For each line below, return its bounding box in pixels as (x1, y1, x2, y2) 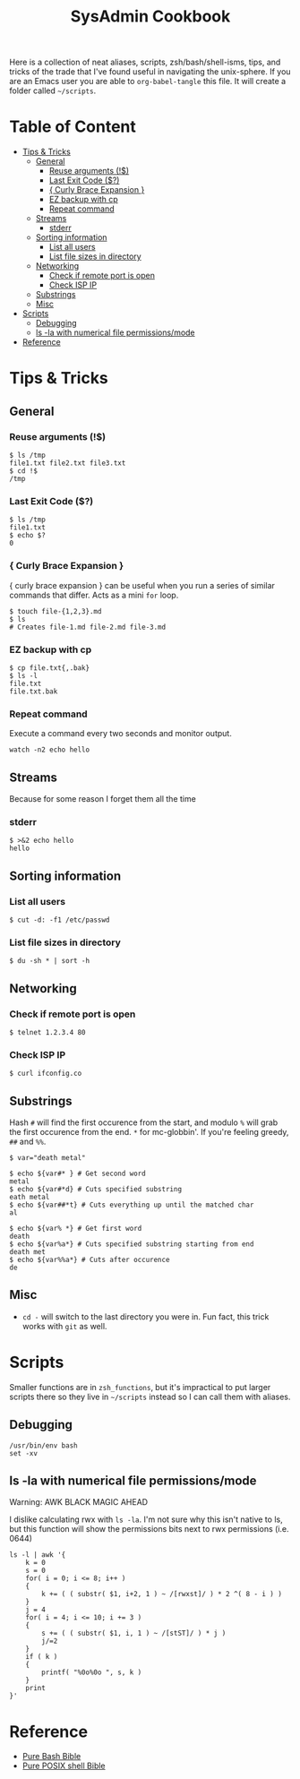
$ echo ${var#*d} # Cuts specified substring (9, 1185, 182, 1194)
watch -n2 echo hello (9, 745, 90, 754)
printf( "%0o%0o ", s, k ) (41, 1668, 142, 1677)
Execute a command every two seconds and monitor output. (9, 728, 233, 739)
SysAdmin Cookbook (70, 6, 231, 27)
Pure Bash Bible (21, 1751, 81, 1762)
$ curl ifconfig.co (9, 1069, 82, 1079)
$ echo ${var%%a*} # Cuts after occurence (9, 1256, 170, 1265)
